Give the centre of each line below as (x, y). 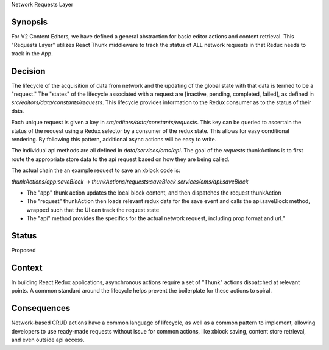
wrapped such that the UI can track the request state (93, 210)
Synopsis (30, 22)
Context (27, 267)
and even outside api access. (48, 340)
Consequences (41, 308)
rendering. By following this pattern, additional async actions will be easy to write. (114, 139)
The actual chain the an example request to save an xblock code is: (96, 170)
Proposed (23, 250)
